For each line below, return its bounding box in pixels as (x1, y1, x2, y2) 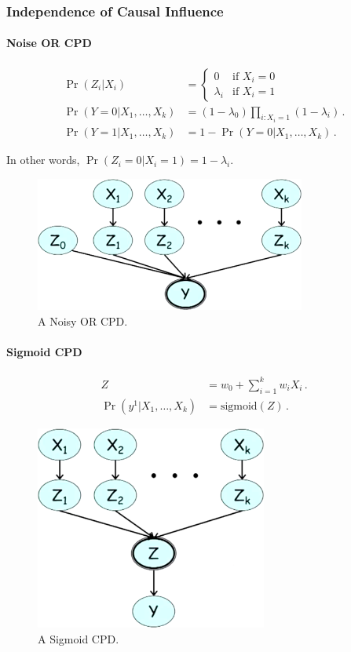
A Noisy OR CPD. (38, 313, 128, 330)
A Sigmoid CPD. (38, 630, 119, 647)
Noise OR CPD (6, 35, 92, 51)
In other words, (6, 151, 80, 168)
